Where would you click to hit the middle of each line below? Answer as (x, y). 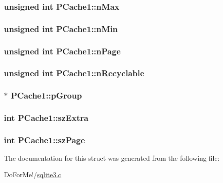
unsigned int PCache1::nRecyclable (74, 73)
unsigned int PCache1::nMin (61, 28)
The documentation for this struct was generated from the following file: (112, 158)
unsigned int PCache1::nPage (62, 51)
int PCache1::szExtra (46, 118)
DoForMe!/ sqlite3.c (33, 174)
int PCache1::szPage (45, 140)
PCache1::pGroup (46, 95)
